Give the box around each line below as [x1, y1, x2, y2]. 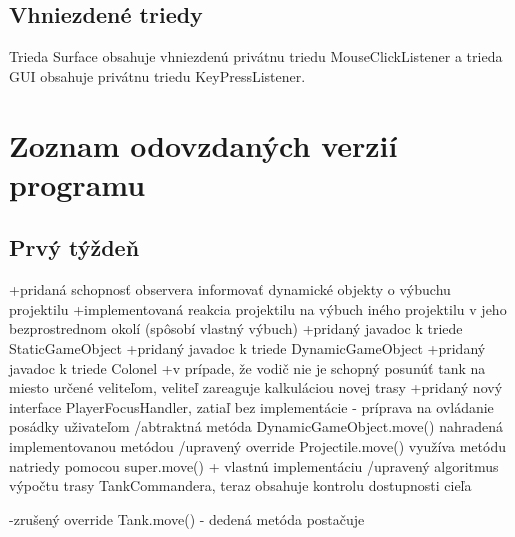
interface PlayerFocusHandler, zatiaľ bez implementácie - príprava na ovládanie [9, 396, 494, 417]
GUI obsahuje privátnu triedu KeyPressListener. [9, 65, 306, 86]
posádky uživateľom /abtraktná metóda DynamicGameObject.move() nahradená [9, 416, 503, 437]
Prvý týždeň [9, 232, 140, 263]
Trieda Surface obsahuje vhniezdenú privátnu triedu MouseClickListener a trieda [9, 46, 503, 67]
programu [9, 163, 146, 204]
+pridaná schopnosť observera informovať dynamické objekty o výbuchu [9, 279, 451, 300]
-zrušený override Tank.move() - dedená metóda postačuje [9, 508, 365, 529]
